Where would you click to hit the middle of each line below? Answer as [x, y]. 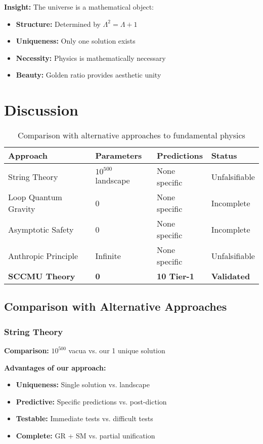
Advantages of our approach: [55, 367]
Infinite [108, 255]
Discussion [41, 110]
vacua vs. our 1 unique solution [117, 350]
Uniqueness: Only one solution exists [76, 41]
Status [224, 156]
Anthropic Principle [43, 255]
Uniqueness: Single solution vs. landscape [83, 384]
